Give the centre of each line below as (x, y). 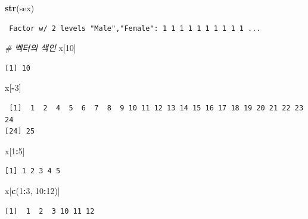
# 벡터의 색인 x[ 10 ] (41, 48)
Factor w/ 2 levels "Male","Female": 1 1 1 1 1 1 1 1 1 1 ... (135, 28)
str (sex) (20, 8)
